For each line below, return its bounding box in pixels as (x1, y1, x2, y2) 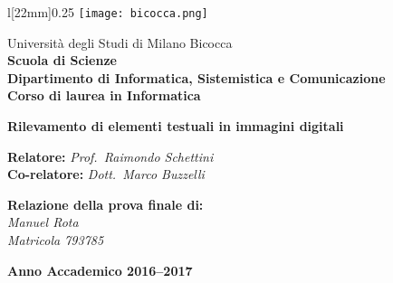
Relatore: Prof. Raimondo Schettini (7, 146, 214, 165)
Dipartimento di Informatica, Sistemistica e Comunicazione (7, 68, 386, 87)
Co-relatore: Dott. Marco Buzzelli (7, 165, 205, 184)
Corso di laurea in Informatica (7, 86, 201, 105)
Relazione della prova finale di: (7, 194, 204, 213)
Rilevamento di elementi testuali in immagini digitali (7, 117, 344, 136)
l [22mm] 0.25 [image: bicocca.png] (7, 3, 208, 21)
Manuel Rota (7, 212, 79, 231)
